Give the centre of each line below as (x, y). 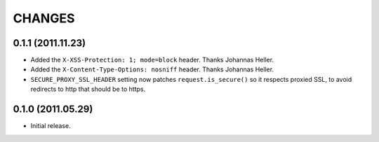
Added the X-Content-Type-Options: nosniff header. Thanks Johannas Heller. (152, 69)
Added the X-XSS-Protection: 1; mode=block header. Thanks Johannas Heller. (152, 60)
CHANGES (44, 18)
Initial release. (51, 126)
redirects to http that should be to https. (88, 89)
